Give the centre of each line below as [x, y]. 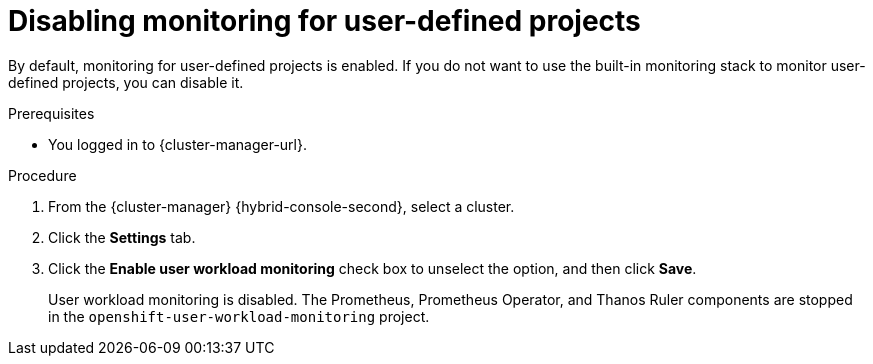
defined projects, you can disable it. [126, 82]
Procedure [42, 175]
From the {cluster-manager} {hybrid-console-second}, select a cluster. [281, 206]
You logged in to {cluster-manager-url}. [177, 144]
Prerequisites [51, 113]
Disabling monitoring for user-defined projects [324, 21]
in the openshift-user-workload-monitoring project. [239, 316]
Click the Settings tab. [122, 237]
